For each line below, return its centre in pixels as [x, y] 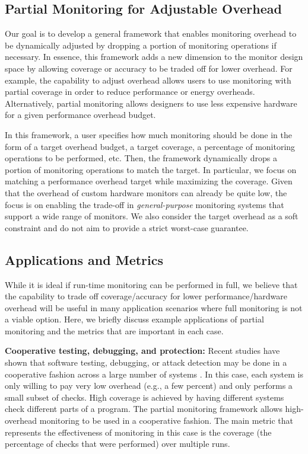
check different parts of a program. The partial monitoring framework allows [144, 409]
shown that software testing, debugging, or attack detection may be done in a [146, 362]
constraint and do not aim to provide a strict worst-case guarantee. [127, 227]
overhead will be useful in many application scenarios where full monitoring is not [154, 307]
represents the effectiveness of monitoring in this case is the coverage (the [138, 432]
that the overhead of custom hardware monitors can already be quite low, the [146, 192]
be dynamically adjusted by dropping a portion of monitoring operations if [141, 45]
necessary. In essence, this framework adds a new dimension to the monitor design [154, 57]
